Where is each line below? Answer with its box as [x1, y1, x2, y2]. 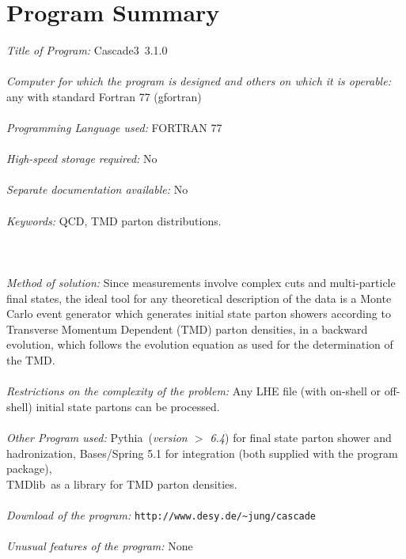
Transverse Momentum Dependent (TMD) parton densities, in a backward [6, 320, 368, 337]
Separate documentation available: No [6, 181, 188, 198]
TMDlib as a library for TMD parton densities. [6, 475, 237, 492]
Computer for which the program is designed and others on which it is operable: [6, 73, 391, 89]
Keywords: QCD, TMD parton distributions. [6, 212, 222, 229]
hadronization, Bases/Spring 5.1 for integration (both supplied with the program [6, 444, 398, 461]
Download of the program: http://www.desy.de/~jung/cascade [6, 506, 317, 523]
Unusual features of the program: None [6, 538, 193, 554]
